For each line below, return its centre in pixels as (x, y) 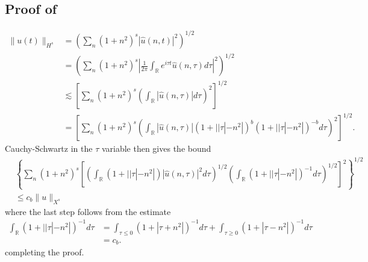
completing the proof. (45, 252)
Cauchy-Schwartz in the (49, 148)
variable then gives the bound (156, 148)
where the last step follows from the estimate (88, 211)
